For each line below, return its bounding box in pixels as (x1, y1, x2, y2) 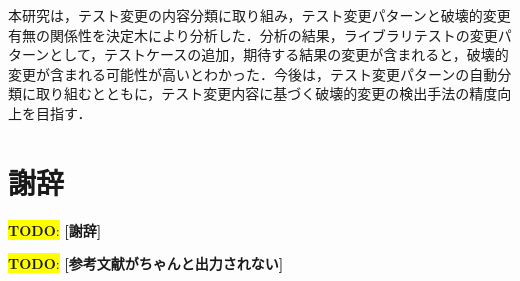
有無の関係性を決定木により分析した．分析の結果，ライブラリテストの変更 (8, 24, 498, 45)
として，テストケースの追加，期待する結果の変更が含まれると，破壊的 (49, 44, 509, 65)
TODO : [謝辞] (8, 219, 102, 240)
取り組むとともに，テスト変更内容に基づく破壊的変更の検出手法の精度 (35, 83, 498, 104)
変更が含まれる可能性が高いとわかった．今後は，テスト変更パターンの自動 (8, 63, 498, 84)
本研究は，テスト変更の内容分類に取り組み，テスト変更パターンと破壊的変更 (8, 5, 511, 25)
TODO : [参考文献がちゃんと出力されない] (8, 253, 284, 274)
